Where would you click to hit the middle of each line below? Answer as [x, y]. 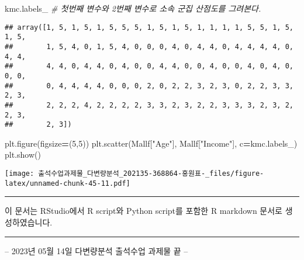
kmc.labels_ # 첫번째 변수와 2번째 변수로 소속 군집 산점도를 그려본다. [133, 8]
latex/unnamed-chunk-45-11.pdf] [68, 183]
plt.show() [23, 155]
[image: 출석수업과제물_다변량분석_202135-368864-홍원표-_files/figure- [134, 174]
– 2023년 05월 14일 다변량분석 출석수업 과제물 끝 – [96, 250]
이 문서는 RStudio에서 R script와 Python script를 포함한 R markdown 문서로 [144, 211]
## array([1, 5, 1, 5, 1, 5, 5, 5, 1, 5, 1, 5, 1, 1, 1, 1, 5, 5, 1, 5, [149, 27]
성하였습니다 [27, 222]
